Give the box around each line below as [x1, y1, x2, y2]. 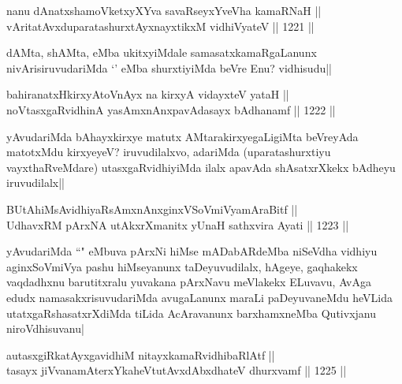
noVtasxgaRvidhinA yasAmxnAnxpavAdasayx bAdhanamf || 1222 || [6, 101, 336, 117]
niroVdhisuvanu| [6, 320, 84, 337]
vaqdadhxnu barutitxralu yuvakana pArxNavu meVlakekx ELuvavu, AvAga [6, 274, 371, 290]
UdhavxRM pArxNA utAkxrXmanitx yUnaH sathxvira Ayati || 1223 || [6, 216, 349, 233]
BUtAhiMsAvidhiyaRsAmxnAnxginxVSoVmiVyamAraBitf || [6, 200, 298, 217]
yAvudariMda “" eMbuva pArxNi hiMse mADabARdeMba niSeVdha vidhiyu [6, 243, 378, 259]
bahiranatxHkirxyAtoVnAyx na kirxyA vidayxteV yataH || [6, 86, 289, 103]
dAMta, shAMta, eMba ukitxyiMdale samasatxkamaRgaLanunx [6, 44, 317, 61]
